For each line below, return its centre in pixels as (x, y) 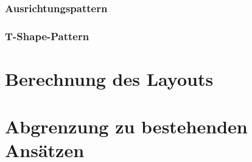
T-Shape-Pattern (47, 36)
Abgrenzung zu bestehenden (126, 126)
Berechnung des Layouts (109, 78)
